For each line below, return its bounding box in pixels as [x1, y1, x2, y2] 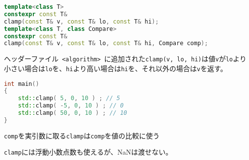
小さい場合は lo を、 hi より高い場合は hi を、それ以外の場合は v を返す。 [4, 63, 227, 73]
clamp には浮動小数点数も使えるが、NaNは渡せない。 [4, 147, 173, 157]
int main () [4, 80, 39, 87]
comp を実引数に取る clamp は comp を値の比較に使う [4, 130, 160, 140]
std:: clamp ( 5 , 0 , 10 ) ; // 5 [18, 95, 120, 102]
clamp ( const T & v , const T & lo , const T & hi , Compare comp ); [4, 40, 208, 47]
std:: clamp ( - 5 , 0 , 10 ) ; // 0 [18, 102, 124, 109]
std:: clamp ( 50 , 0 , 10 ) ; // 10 [18, 109, 127, 117]
